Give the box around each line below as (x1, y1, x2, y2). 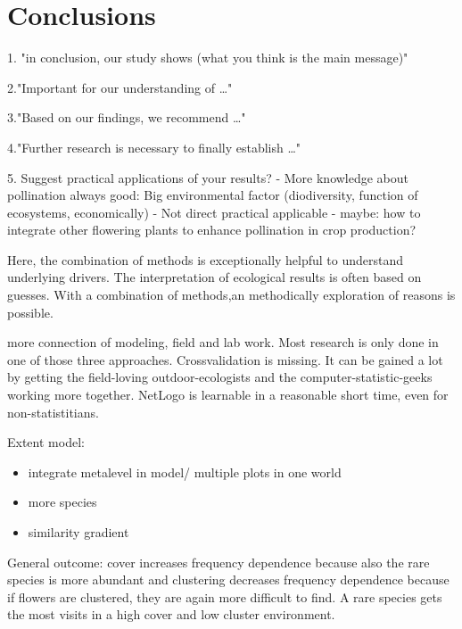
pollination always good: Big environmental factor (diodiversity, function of (7, 186, 418, 204)
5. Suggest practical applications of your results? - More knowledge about (7, 168, 409, 186)
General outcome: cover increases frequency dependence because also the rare (7, 552, 430, 571)
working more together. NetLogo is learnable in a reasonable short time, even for (7, 385, 449, 404)
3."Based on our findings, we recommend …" (7, 108, 246, 127)
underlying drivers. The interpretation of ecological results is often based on (7, 268, 422, 286)
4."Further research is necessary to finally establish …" (7, 137, 301, 156)
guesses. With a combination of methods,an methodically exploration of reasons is (7, 286, 456, 304)
